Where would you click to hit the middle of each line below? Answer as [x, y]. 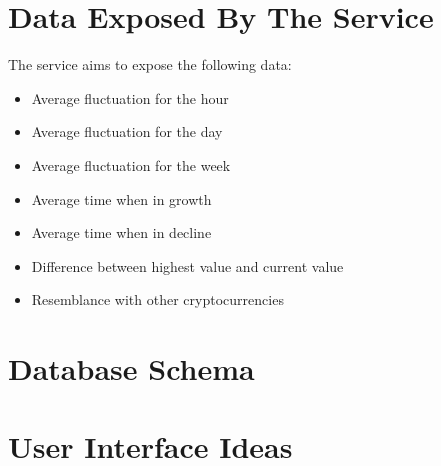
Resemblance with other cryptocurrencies [157, 299]
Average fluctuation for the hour [130, 97]
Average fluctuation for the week [131, 164]
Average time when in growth [121, 198]
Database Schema [131, 368]
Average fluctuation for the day [127, 131]
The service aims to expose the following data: [150, 64]
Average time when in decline [121, 232]
